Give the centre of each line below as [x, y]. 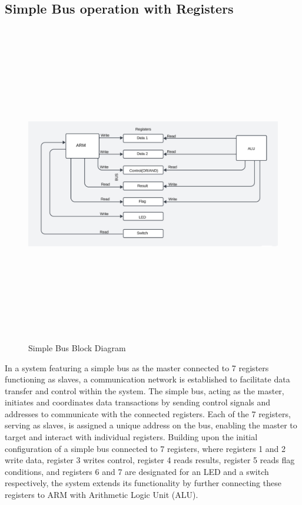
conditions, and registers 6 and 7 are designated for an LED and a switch [137, 471]
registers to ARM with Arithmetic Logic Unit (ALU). [102, 495]
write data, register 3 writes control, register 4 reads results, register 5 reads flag [150, 460]
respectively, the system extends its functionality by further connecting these [143, 483]
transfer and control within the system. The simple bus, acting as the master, [145, 390]
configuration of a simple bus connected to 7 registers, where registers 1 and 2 [145, 448]
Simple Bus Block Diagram [77, 347]
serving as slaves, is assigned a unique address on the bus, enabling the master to [151, 425]
